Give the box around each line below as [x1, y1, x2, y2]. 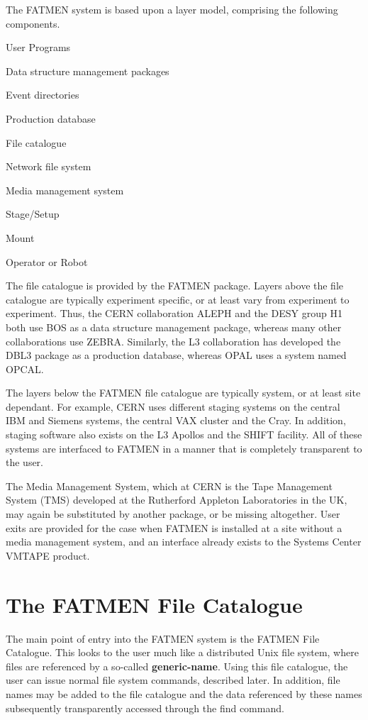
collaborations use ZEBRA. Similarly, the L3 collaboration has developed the [6, 333, 341, 348]
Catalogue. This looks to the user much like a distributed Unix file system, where [6, 645, 359, 660]
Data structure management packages [6, 63, 169, 78]
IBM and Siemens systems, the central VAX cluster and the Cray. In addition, [6, 413, 346, 428]
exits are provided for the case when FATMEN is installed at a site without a [6, 520, 342, 535]
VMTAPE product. [6, 548, 90, 563]
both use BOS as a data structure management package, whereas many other [6, 319, 342, 334]
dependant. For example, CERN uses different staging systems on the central [6, 399, 340, 414]
